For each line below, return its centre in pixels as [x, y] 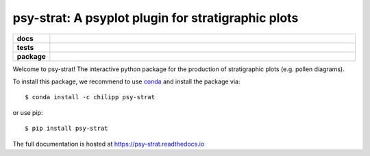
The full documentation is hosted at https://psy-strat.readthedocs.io [109, 144]
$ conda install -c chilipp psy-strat [90, 97]
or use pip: [28, 112]
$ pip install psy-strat [66, 129]
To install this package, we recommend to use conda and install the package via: [126, 81]
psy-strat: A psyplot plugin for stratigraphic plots [156, 18]
